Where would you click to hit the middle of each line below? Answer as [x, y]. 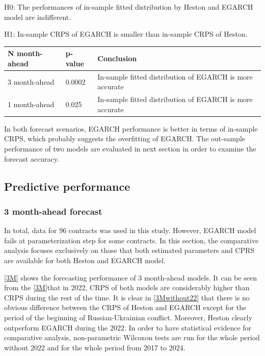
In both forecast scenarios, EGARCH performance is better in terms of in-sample [131, 128]
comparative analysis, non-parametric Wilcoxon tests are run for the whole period [132, 337]
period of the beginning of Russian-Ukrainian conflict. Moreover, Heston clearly [128, 317]
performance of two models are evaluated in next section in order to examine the [130, 149]
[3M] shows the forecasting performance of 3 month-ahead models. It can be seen [130, 277]
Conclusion [117, 58]
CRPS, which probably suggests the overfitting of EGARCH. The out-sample [125, 138]
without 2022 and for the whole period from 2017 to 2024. [95, 347]
